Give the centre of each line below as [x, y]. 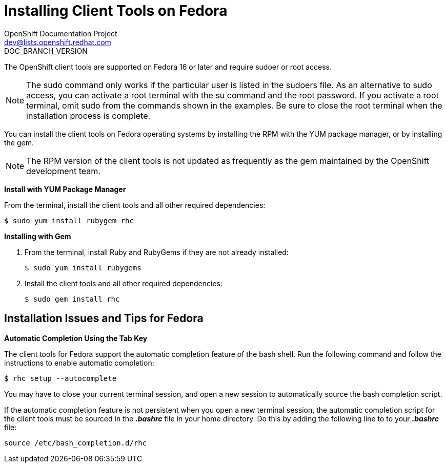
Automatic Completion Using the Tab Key [76, 338]
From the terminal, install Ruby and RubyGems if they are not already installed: [157, 252]
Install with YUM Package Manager [65, 189]
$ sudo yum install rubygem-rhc [69, 220]
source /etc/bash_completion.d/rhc [76, 443]
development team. [63, 171]
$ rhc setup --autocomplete [60, 378]
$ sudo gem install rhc [72, 299]
